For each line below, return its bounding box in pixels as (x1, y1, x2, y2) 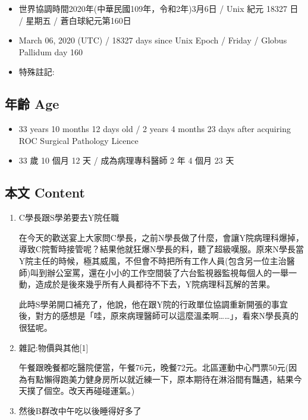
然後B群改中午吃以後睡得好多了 (18, 404, 142, 416)
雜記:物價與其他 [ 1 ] (18, 341, 89, 353)
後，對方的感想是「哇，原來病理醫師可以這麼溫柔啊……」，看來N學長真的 (18, 309, 299, 322)
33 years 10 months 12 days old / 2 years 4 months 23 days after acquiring (18, 123, 291, 135)
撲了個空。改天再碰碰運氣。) (27, 384, 135, 397)
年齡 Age (5, 95, 59, 113)
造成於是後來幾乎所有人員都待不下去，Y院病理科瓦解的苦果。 (35, 278, 275, 290)
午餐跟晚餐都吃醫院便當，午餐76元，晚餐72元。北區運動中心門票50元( (18, 361, 289, 374)
